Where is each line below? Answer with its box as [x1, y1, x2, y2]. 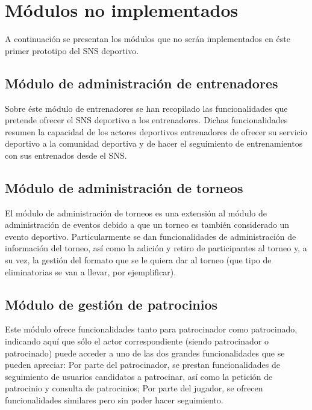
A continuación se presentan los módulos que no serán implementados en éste [5, 32, 290, 45]
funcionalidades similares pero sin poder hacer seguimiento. [5, 394, 223, 406]
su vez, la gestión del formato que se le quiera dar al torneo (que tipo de [5, 254, 272, 266]
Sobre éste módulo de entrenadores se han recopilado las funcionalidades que [5, 102, 288, 114]
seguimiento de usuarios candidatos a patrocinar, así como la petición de [5, 370, 273, 382]
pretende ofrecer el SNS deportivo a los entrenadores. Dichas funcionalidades [5, 114, 288, 126]
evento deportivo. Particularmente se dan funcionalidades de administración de [5, 230, 296, 242]
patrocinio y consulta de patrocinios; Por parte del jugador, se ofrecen [5, 382, 263, 394]
